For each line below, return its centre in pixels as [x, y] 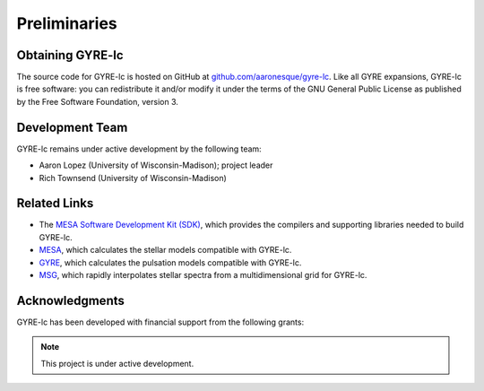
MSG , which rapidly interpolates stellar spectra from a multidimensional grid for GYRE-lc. [203, 275]
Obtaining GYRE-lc [70, 55]
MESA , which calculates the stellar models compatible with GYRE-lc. [165, 250]
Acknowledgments [71, 300]
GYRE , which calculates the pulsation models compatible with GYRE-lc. [170, 262]
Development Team [72, 127]
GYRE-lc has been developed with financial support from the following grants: [160, 322]
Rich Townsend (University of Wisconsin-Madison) [133, 178]
